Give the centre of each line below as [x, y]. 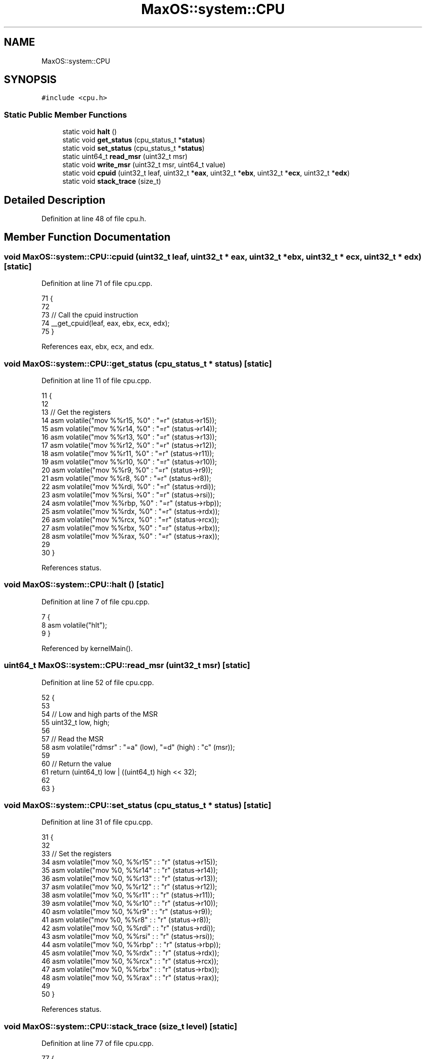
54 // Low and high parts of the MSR [100, 714]
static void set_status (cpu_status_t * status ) [133, 148]
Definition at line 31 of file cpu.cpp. [97, 822]
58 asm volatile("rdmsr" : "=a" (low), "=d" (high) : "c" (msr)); [138, 747]
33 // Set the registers [77, 854]
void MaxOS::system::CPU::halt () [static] [84, 585]
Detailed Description [55, 200]
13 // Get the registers [76, 412]
